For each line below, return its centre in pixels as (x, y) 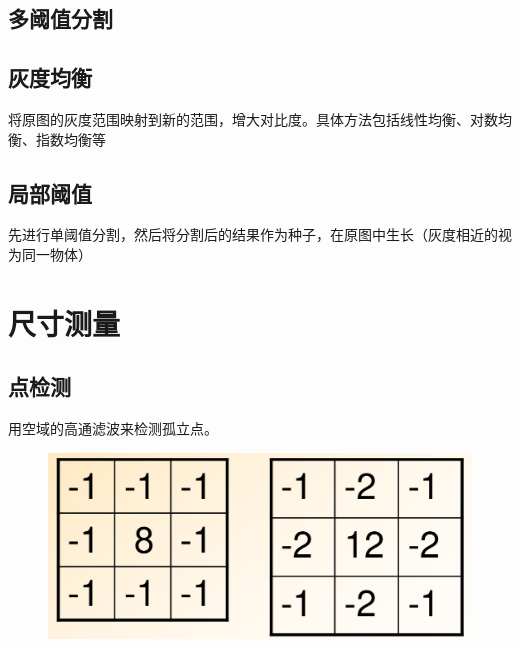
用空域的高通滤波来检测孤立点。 (113, 428)
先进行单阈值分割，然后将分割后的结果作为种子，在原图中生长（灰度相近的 (253, 234)
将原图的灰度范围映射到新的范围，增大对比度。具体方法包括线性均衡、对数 (253, 118)
